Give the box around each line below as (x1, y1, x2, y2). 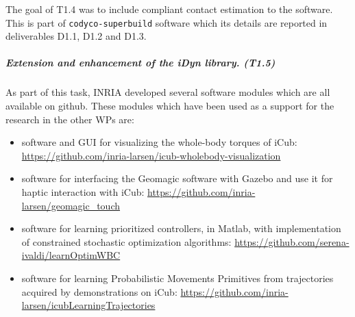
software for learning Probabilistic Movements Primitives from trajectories (21, 270, 334, 285)
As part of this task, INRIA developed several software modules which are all (5, 85, 330, 99)
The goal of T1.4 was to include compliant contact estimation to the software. (5, 2, 333, 16)
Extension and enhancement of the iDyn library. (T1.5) (5, 55, 276, 70)
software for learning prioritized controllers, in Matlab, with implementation (21, 221, 341, 236)
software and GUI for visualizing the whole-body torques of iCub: (21, 135, 297, 149)
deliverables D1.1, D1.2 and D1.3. (5, 29, 147, 43)
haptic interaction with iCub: (21, 184, 145, 199)
